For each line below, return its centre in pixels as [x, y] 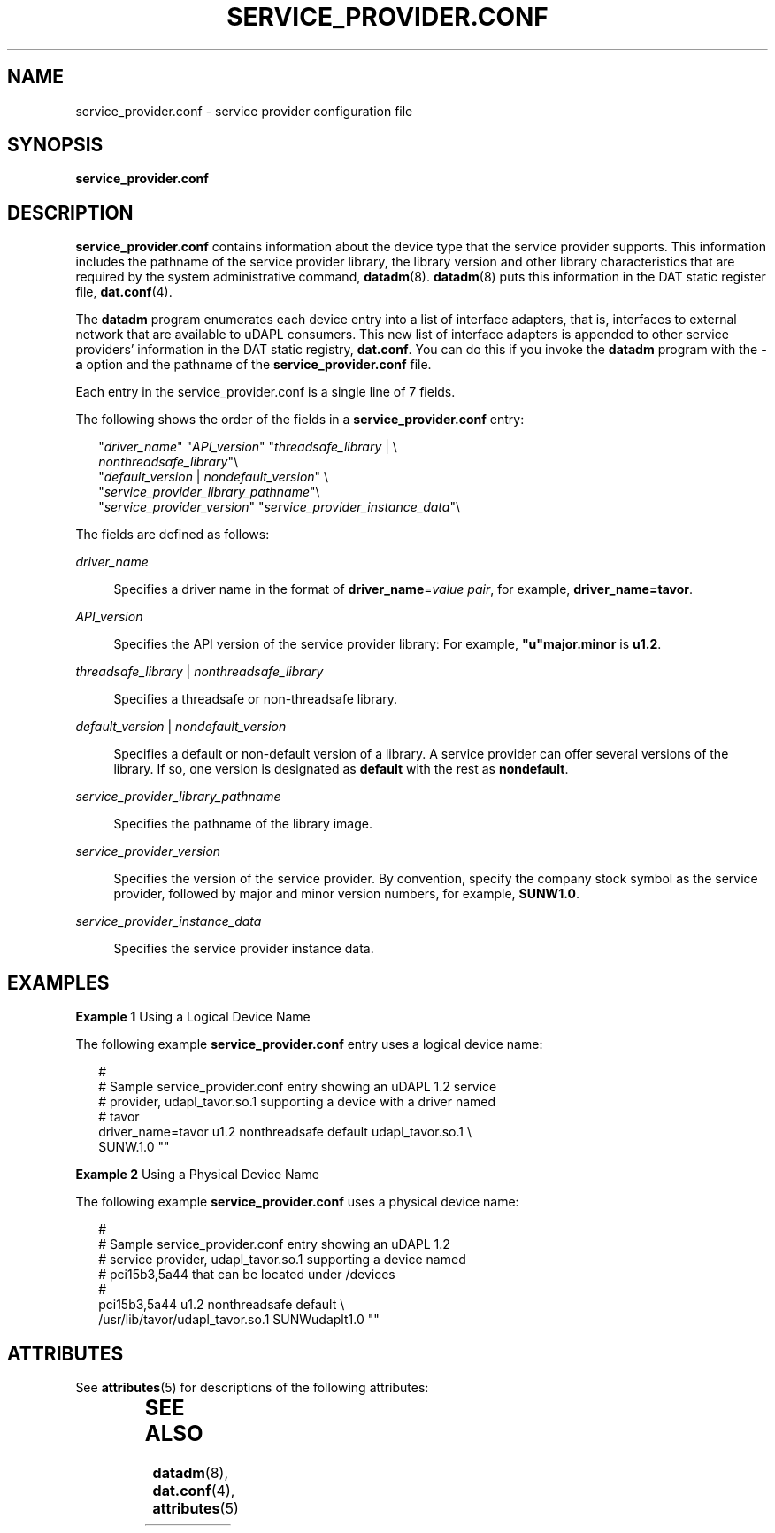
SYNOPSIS [55, 145]
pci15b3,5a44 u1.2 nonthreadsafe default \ [222, 1305]
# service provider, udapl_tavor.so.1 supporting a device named [282, 1260]
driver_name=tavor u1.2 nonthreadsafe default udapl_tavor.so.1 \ [285, 1132]
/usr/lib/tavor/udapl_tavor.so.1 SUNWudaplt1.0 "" [239, 1320]
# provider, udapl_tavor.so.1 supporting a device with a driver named [297, 1102]
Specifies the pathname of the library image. [243, 824]
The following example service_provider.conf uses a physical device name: [297, 1202]
